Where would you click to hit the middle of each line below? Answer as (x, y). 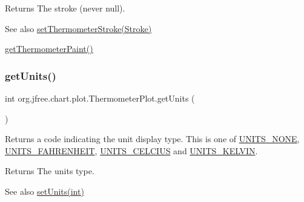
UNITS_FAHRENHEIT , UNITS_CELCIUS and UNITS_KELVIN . (131, 150)
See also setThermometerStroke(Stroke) (78, 28)
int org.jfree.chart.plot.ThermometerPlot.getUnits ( (100, 98)
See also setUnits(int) (45, 191)
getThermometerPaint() (49, 49)
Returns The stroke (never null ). (65, 8)
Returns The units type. (50, 171)
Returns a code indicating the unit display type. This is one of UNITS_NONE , (152, 139)
